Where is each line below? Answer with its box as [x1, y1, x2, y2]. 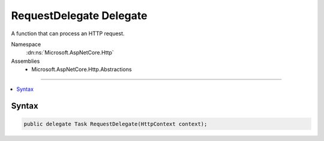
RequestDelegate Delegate [11, 9, 148, 22]
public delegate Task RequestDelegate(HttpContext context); [23, 120, 208, 127]
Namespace [11, 41, 41, 48]
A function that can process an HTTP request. [11, 30, 125, 37]
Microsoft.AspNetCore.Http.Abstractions [31, 66, 132, 73]
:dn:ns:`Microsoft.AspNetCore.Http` [26, 49, 114, 56]
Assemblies [11, 57, 40, 65]
